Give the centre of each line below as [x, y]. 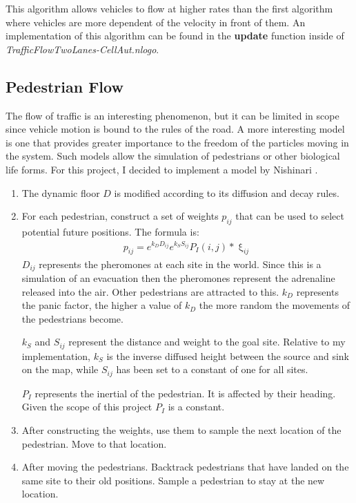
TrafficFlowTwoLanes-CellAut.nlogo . [82, 49]
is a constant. [196, 407]
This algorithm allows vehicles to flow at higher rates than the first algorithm [169, 8]
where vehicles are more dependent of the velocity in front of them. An [156, 22]
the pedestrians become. [72, 318]
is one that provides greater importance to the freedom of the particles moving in [177, 142]
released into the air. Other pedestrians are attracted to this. [150, 291]
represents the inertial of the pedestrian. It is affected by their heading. [185, 393]
